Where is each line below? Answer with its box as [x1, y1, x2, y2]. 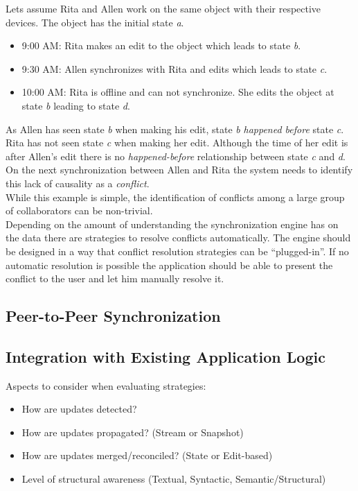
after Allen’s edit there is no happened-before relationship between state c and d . [6, 148, 346, 163]
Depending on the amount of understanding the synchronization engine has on [6, 216, 339, 231]
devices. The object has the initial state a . [6, 15, 184, 29]
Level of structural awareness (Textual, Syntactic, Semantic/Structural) [21, 472, 326, 486]
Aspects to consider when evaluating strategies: [6, 378, 206, 393]
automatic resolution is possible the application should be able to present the [6, 257, 333, 272]
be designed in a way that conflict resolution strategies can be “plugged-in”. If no [6, 243, 349, 258]
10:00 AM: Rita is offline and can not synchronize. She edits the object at [21, 85, 334, 99]
